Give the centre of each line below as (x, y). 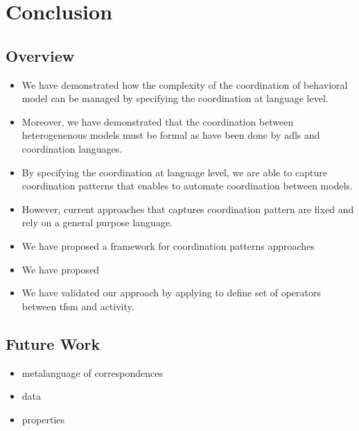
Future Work (53, 343)
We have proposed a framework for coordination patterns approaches (168, 245)
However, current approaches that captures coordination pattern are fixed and (188, 209)
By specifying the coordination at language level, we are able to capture (175, 172)
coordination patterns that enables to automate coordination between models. (187, 186)
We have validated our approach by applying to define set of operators (172, 293)
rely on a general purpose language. (97, 222)
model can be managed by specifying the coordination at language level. (175, 98)
